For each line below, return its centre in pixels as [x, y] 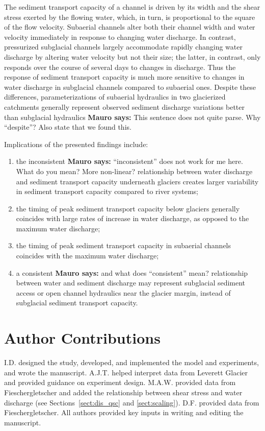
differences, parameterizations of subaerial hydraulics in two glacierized [115, 97]
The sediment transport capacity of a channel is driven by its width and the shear [132, 7]
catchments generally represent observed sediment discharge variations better [125, 106]
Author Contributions [82, 338]
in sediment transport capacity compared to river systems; [107, 191]
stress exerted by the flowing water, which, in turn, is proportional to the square [130, 17]
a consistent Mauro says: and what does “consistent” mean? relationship [132, 272]
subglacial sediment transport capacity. [77, 303]
